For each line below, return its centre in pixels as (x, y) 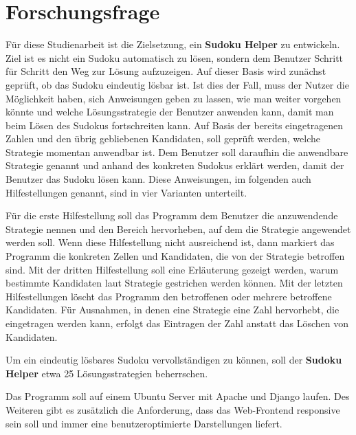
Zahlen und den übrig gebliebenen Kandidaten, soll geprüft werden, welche (163, 138)
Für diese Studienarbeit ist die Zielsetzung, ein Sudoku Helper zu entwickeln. (173, 44)
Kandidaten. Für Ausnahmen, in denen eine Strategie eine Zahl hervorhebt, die (173, 310)
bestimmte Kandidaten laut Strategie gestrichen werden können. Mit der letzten (174, 283)
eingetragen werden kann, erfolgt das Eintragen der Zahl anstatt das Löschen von (177, 323)
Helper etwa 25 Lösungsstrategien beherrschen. (107, 373)
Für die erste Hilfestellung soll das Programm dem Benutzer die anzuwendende (172, 215)
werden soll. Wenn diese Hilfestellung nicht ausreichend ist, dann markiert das (170, 242)
